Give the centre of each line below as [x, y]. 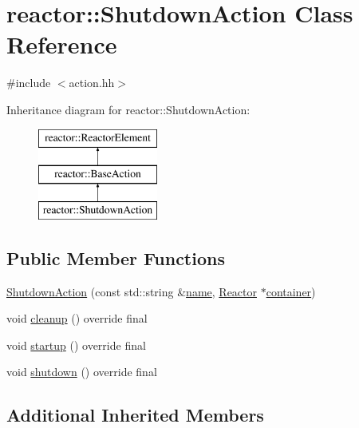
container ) [291, 291]
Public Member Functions [116, 258]
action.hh [92, 83]
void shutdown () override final [82, 372]
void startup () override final [76, 345]
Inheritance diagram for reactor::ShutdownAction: [128, 109]
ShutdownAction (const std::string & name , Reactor [132, 291]
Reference [62, 44]
